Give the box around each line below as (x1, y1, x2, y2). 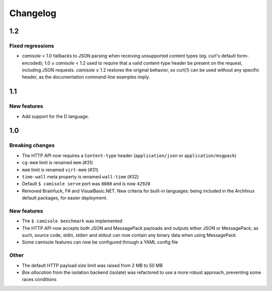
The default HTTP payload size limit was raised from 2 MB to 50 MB (22, 262, 163, 268)
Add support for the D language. (22, 113, 89, 119)
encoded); (22, 60, 44, 66)
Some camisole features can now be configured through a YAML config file (22, 239, 178, 245)
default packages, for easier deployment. (22, 195, 108, 201)
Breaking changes (9, 142, 55, 149)
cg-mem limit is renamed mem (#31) (22, 160, 93, 166)
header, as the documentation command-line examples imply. (22, 74, 150, 80)
